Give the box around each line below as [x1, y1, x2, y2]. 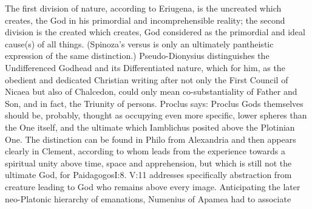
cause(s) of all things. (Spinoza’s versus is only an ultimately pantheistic [5, 37, 274, 50]
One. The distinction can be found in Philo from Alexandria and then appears [5, 132, 296, 145]
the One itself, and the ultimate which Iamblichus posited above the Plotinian [5, 120, 295, 133]
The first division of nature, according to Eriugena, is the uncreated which [5, 2, 282, 14]
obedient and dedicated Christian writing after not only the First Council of [5, 73, 288, 86]
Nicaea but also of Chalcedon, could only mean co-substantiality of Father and [5, 85, 297, 98]
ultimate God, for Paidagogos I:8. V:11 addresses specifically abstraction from [5, 168, 292, 181]
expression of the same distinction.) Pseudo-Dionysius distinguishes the [5, 49, 270, 62]
